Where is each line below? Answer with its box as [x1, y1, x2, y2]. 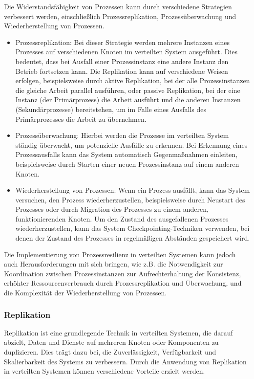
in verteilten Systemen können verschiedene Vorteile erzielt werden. [4, 366, 205, 376]
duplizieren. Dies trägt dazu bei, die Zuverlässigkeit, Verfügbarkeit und [4, 347, 216, 357]
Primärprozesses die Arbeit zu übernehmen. [15, 113, 147, 124]
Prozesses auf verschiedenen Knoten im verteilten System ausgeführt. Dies [15, 46, 237, 57]
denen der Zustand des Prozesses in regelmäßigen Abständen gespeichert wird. [15, 233, 250, 243]
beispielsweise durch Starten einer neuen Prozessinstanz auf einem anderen [15, 158, 239, 169]
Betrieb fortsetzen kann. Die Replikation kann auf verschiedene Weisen [15, 66, 228, 76]
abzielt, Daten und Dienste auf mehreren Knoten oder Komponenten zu [4, 337, 219, 347]
